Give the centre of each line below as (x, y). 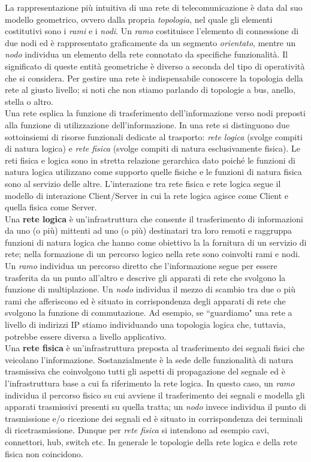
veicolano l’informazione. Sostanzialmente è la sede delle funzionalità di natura (149, 359)
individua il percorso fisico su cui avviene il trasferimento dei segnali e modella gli (155, 395)
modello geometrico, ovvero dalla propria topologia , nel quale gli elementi (139, 19)
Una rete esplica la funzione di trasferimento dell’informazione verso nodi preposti (155, 113)
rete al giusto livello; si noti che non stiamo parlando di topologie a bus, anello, (150, 90)
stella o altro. (29, 101)
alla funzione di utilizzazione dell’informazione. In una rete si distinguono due (147, 124)
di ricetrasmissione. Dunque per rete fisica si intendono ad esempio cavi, (137, 430)
